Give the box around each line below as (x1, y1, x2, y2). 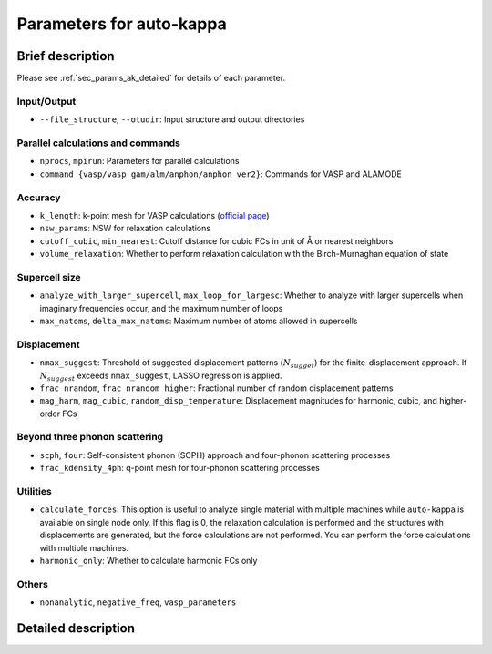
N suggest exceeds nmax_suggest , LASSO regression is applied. (39, 370, 282, 383)
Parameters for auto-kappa (16, 14, 227, 34)
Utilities (16, 485, 52, 497)
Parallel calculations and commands (16, 137, 181, 149)
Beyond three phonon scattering (16, 431, 164, 444)
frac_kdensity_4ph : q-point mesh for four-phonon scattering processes (39, 463, 321, 474)
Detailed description (16, 620, 136, 636)
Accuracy (16, 191, 61, 204)
